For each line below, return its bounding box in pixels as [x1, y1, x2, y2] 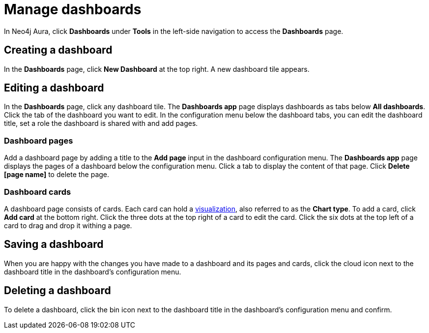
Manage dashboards [4, 1, 142, 18]
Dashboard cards [4, 186, 71, 197]
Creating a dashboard [4, 44, 113, 57]
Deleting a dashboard [4, 284, 111, 297]
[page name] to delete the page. [4, 170, 110, 179]
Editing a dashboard [4, 82, 104, 94]
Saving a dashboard [4, 238, 104, 251]
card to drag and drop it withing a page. [4, 221, 132, 230]
